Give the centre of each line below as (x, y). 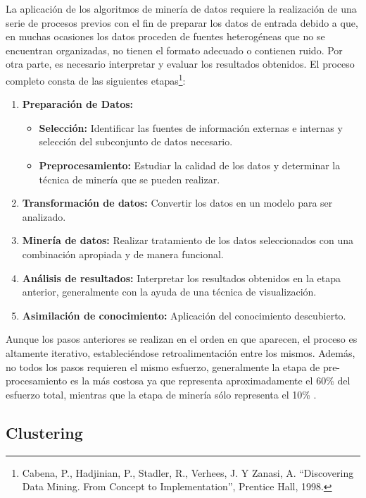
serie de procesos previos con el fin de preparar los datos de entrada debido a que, (182, 22)
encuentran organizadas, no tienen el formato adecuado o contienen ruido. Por (174, 50)
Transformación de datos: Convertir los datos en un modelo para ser (177, 203)
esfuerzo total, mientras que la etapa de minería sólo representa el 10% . (161, 394)
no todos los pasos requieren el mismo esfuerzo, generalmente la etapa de (163, 366)
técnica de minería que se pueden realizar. (130, 179)
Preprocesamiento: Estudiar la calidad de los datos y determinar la (190, 165)
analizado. (44, 216)
